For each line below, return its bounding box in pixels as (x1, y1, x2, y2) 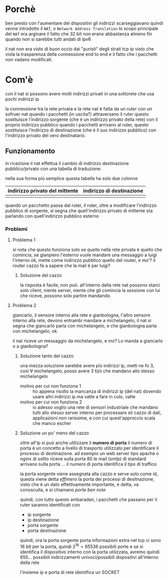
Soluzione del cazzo (20, 272, 62, 278)
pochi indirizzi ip (5, 96, 39, 102)
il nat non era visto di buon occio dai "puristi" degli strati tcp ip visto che (5, 46, 154, 52)
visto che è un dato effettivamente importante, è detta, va (20, 481, 139, 487)
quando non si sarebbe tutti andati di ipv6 (5, 36, 91, 42)
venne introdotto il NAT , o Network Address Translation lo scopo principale (5, 25, 158, 31)
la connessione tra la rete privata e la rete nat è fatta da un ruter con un (5, 105, 152, 111)
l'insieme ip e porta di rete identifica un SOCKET (20, 569, 120, 575)
